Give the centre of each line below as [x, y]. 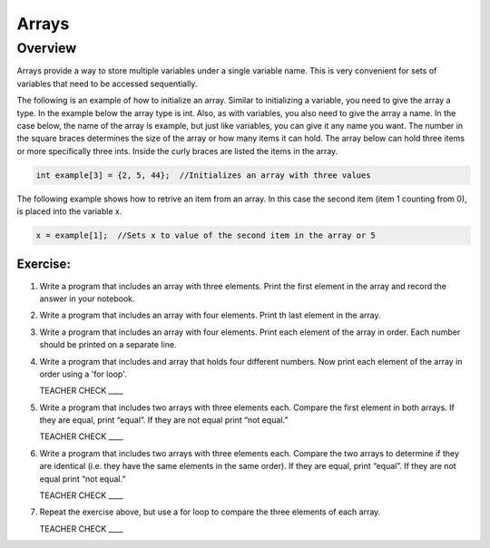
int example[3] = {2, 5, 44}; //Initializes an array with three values [203, 175]
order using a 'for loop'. [83, 374]
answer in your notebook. [87, 298]
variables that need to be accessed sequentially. [107, 83]
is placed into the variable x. [69, 211]
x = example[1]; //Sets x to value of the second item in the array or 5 [206, 235]
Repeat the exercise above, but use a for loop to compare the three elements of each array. [210, 512]
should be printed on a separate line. [108, 345]
